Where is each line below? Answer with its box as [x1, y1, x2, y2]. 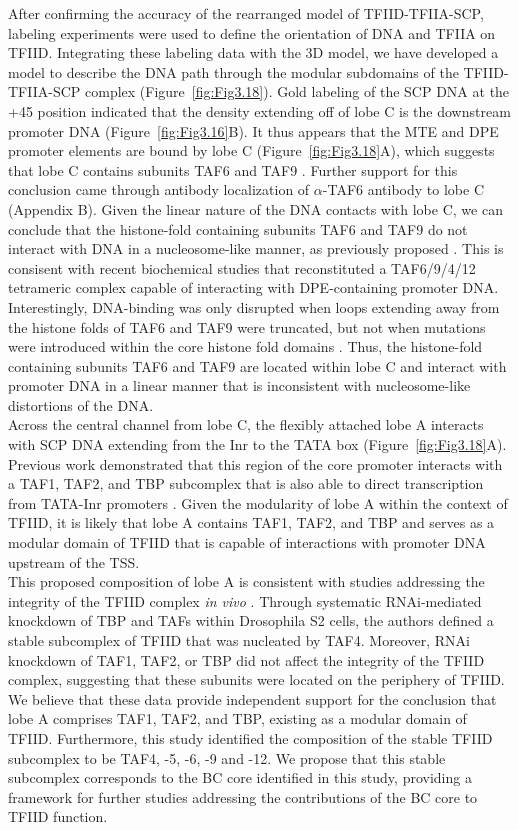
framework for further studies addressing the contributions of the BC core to [8, 786, 478, 807]
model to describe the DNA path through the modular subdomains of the [8, 61, 459, 82]
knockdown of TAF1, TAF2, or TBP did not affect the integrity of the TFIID [8, 649, 485, 670]
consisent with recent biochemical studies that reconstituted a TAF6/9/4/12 [8, 257, 476, 278]
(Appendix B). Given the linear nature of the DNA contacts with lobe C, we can [8, 198, 503, 219]
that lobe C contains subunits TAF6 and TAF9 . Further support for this [8, 159, 458, 180]
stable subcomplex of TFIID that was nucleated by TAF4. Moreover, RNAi [8, 630, 470, 650]
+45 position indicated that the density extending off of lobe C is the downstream [8, 100, 511, 121]
